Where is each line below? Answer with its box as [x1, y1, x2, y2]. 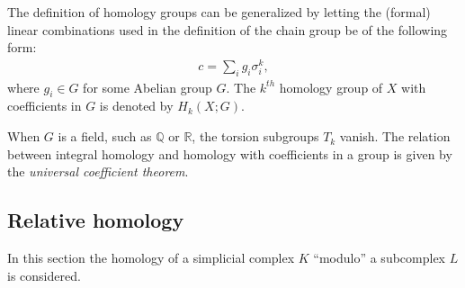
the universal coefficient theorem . [7, 162, 189, 181]
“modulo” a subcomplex [313, 248, 446, 267]
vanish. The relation [339, 127, 451, 146]
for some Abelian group [83, 77, 212, 96]
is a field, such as [58, 127, 152, 146]
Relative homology [7, 206, 184, 234]
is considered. [7, 265, 81, 284]
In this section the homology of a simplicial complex [7, 248, 295, 267]
